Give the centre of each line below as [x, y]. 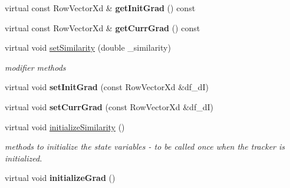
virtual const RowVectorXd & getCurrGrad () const [103, 27]
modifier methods [35, 67]
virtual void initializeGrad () [60, 178]
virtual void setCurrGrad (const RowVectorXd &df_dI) [109, 106]
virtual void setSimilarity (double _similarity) [88, 47]
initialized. [24, 158]
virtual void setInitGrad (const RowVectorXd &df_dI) [107, 87]
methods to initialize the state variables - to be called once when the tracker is [145, 146]
